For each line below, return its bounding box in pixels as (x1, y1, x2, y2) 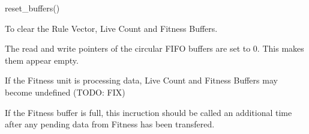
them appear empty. (5, 53, 79, 66)
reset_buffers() (5, 2, 60, 14)
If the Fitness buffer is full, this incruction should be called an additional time (5, 106, 292, 118)
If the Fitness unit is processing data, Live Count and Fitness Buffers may (5, 74, 278, 87)
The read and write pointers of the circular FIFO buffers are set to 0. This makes (5, 42, 304, 55)
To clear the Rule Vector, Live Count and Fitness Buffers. (5, 22, 218, 34)
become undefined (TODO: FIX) (5, 85, 125, 98)
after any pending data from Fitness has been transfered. (5, 118, 215, 130)
